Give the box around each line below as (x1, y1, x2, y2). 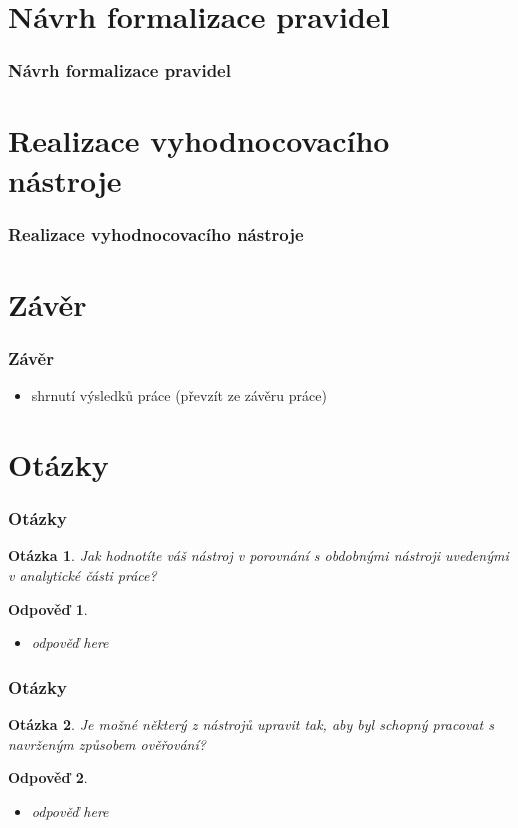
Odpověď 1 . (8, 598, 88, 619)
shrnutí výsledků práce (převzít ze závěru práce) (31, 385, 327, 406)
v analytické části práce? (8, 565, 157, 585)
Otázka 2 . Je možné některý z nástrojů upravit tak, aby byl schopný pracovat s (8, 714, 494, 734)
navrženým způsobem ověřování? (8, 733, 206, 754)
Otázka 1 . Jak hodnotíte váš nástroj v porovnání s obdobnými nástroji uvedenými (8, 545, 509, 566)
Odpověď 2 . (8, 767, 88, 788)
